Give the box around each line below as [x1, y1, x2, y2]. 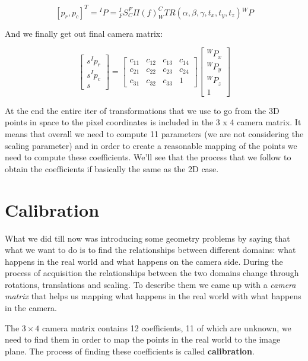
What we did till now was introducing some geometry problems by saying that [5, 232, 290, 244]
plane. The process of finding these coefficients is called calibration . [5, 344, 255, 357]
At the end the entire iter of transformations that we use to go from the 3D [5, 104, 280, 116]
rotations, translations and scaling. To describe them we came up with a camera [5, 278, 296, 290]
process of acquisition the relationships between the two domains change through [5, 267, 299, 279]
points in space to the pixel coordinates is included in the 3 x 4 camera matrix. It [5, 116, 301, 128]
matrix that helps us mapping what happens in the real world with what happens [5, 290, 301, 302]
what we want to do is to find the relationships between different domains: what [5, 243, 296, 256]
